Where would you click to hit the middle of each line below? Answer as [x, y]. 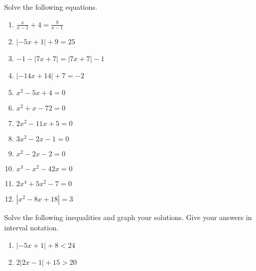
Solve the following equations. [51, 7]
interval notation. [31, 228]
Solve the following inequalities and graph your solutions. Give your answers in [128, 217]
